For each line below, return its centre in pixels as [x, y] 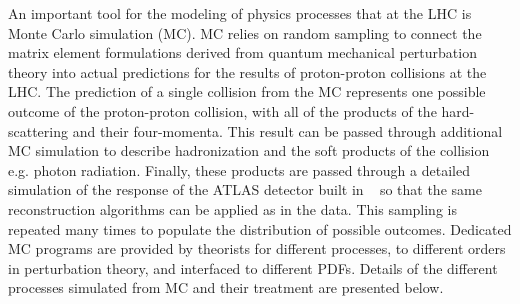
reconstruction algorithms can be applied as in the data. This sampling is [232, 208]
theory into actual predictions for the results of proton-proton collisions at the [247, 71]
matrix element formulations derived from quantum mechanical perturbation [242, 52]
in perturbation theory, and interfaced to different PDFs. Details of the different [253, 267]
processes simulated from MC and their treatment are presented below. [226, 287]
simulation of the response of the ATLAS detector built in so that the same [245, 189]
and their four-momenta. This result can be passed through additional [287, 130]
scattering [38, 130]
